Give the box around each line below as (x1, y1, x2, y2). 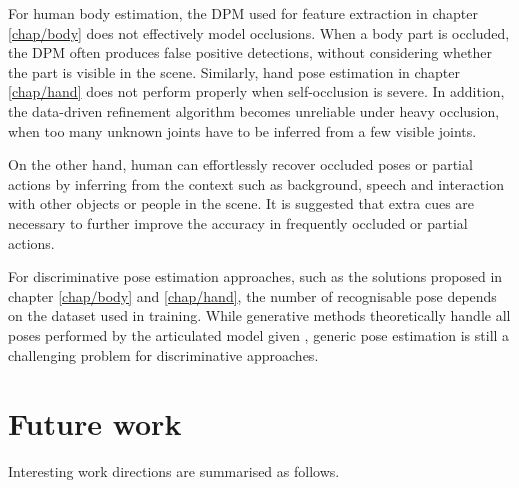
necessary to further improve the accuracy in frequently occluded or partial (8, 212, 468, 233)
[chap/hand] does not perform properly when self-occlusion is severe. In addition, (8, 81, 505, 102)
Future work (8, 403, 182, 444)
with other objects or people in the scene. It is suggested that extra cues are (8, 193, 475, 214)
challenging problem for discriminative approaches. (8, 344, 319, 365)
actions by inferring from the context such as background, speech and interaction (8, 173, 504, 194)
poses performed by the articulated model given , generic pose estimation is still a (8, 324, 510, 345)
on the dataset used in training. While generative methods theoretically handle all (8, 305, 511, 326)
